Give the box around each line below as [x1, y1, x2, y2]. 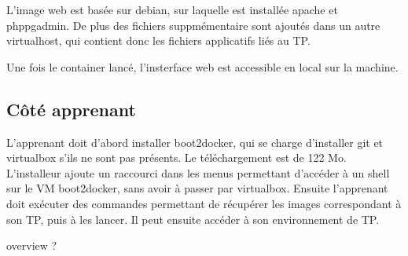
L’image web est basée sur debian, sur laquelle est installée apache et [6, 2, 338, 17]
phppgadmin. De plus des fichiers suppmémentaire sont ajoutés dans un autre [6, 16, 380, 33]
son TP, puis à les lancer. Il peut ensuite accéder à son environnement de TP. [6, 210, 380, 227]
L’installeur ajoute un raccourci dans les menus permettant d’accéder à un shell [6, 164, 390, 181]
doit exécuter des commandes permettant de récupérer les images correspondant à [6, 195, 402, 211]
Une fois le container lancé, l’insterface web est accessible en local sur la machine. [6, 58, 399, 75]
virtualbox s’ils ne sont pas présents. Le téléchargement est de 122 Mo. [6, 149, 347, 166]
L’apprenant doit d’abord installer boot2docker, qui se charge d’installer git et [6, 133, 384, 150]
